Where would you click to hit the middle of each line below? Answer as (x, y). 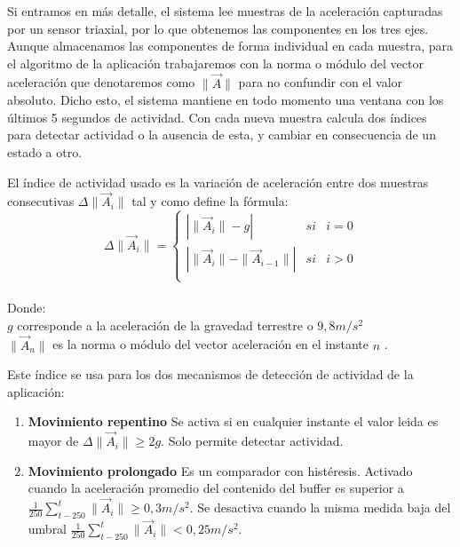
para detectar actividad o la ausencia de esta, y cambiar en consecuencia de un (222, 135)
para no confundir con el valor (321, 82)
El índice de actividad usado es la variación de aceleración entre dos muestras (218, 182)
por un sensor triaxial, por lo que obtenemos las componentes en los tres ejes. (218, 28)
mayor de (53, 441)
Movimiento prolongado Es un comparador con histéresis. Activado (220, 470)
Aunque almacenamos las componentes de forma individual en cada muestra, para (230, 46)
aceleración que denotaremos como (101, 82)
